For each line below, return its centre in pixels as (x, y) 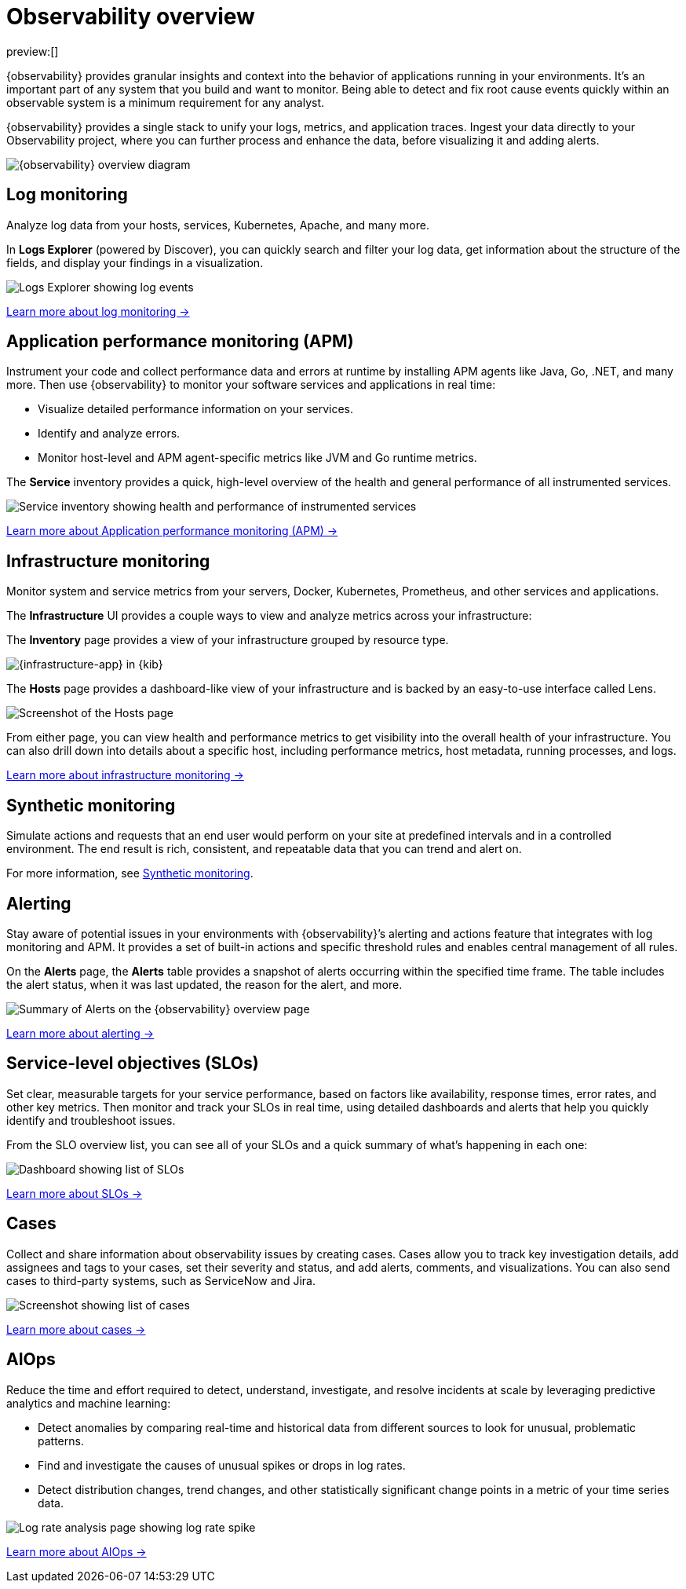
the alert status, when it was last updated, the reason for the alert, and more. (204, 984)
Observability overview (131, 16)
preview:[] (33, 51)
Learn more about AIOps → (77, 1551)
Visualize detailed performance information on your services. (196, 409)
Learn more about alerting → (80, 1033)
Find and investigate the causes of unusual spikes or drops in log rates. (222, 1465)
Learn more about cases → (76, 1329)
